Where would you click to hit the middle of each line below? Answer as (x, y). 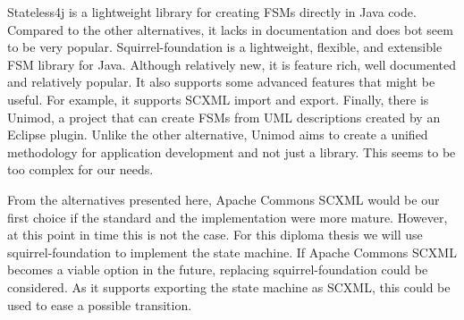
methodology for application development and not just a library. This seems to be (232, 152)
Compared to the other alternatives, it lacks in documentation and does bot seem (230, 29)
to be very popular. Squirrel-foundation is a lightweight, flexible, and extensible (225, 47)
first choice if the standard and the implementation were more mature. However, (228, 217)
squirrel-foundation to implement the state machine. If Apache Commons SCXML (232, 252)
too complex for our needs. (80, 169)
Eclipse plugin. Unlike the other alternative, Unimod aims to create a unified (218, 135)
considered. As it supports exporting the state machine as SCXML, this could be (229, 286)
